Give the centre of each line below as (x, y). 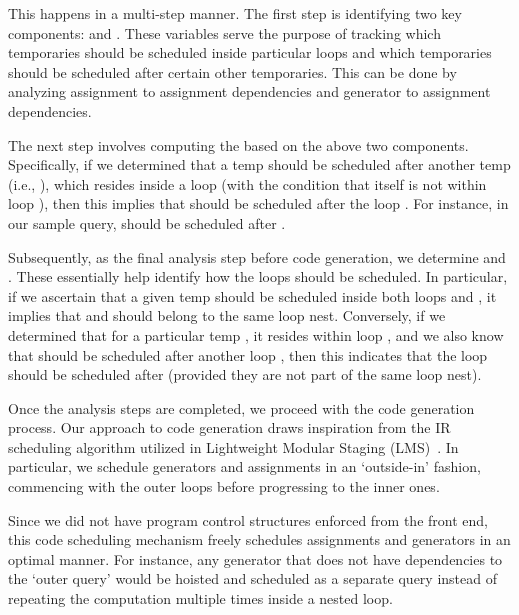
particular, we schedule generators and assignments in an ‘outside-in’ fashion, (244, 466)
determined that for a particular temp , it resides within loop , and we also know (256, 334)
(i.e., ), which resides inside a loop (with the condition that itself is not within (247, 183)
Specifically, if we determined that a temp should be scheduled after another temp (259, 164)
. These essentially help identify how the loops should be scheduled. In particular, (258, 276)
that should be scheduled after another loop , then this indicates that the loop (248, 354)
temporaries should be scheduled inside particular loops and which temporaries (250, 52)
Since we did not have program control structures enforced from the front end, (248, 519)
